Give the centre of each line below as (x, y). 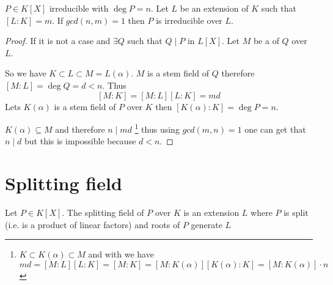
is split (296, 213)
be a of (266, 41)
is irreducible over (189, 20)
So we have (26, 73)
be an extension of (214, 8)
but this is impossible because (80, 141)
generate (207, 224)
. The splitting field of (103, 213)
